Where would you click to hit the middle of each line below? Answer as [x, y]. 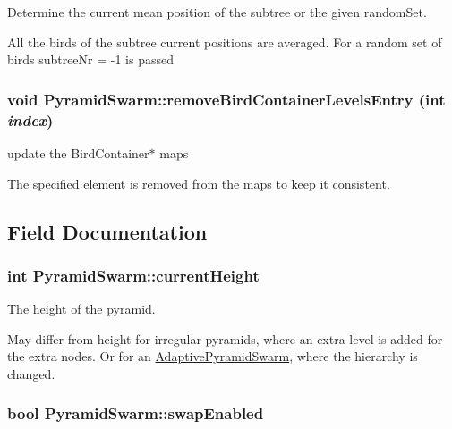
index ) [30, 119]
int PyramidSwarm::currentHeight [133, 275]
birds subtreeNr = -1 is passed [90, 59]
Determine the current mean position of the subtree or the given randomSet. [217, 12]
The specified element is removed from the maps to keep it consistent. [199, 183]
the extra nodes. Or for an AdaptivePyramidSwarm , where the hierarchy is [213, 356]
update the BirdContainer [78, 152]
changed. [31, 373]
